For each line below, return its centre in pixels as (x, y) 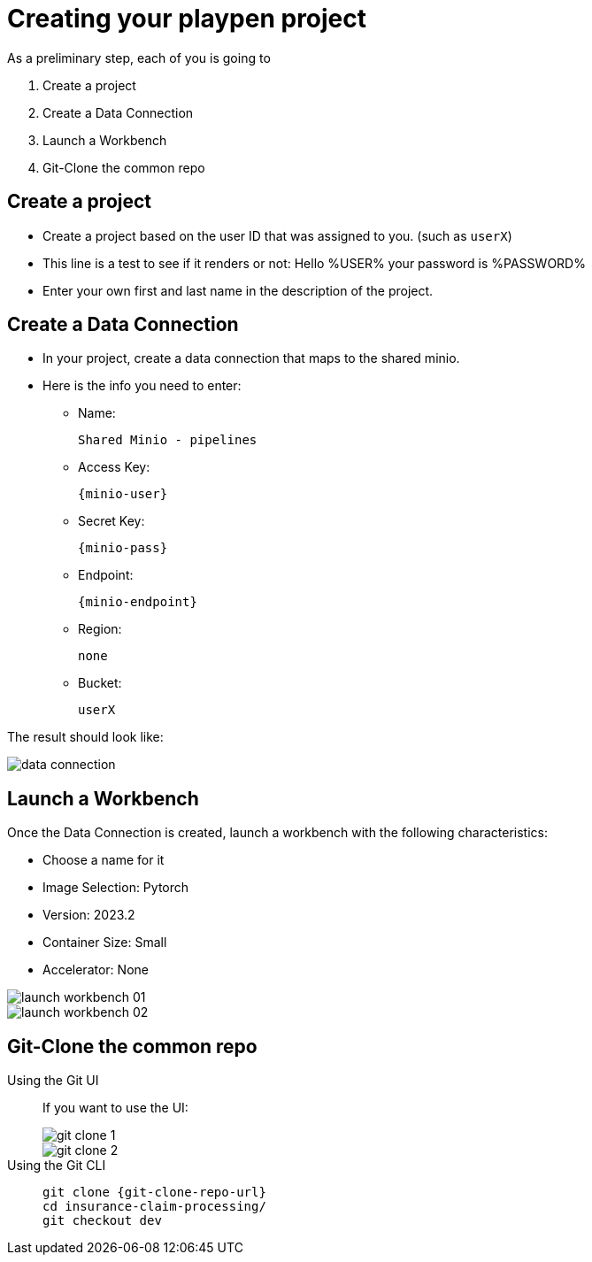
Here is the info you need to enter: (142, 386)
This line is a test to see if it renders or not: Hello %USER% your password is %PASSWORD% (314, 263)
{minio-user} (123, 494)
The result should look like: (85, 737)
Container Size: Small (105, 943)
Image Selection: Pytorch (116, 888)
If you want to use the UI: (115, 1108)
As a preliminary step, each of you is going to (139, 58)
